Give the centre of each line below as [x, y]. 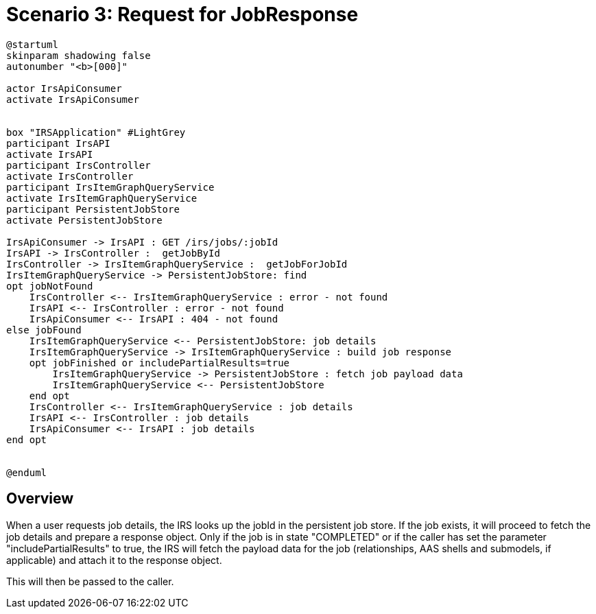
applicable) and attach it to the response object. [114, 560]
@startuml [32, 44]
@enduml [27, 472]
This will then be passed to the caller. [90, 581]
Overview [40, 499]
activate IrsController [70, 176]
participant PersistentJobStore [93, 209]
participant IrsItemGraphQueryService [110, 187]
